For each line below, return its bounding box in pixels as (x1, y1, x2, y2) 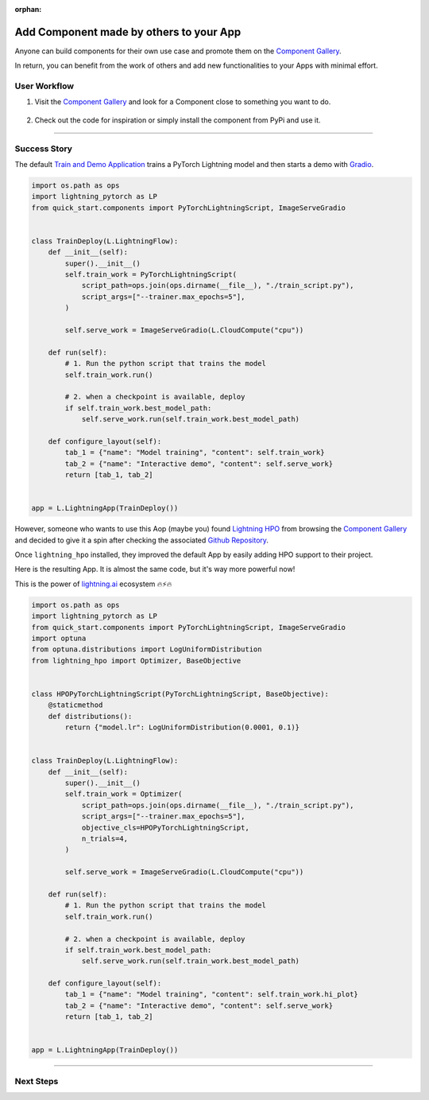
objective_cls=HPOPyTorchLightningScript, (81, 823, 249, 832)
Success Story (14, 143, 73, 154)
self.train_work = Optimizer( (64, 790, 183, 799)
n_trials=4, (81, 834, 129, 843)
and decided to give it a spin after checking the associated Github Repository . (14, 535, 269, 545)
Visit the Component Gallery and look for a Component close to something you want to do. (34, 97, 331, 107)
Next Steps (14, 1075, 59, 1086)
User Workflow (14, 80, 75, 91)
